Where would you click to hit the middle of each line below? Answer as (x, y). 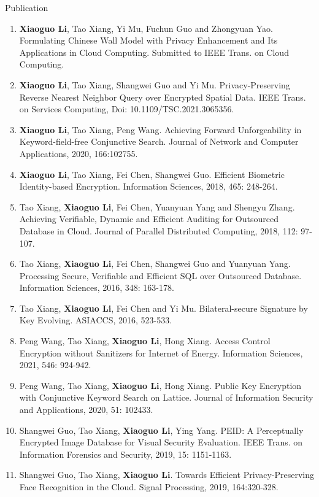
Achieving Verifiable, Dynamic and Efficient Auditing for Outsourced (149, 219)
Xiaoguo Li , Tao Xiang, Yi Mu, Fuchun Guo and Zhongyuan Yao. (146, 28)
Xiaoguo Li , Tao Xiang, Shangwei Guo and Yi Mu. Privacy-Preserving (155, 84)
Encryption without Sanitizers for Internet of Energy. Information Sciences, (161, 353)
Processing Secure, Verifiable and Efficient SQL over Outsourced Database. (160, 275)
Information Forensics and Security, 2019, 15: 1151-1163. (125, 454)
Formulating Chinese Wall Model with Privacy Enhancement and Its (148, 40)
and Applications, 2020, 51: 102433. (86, 410)
